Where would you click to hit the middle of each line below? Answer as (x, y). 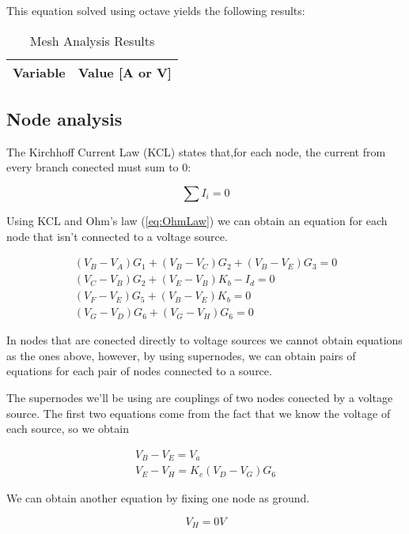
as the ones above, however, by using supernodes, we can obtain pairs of (181, 355)
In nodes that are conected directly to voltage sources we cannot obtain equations (204, 340)
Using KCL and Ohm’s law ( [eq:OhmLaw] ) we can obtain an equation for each (197, 220)
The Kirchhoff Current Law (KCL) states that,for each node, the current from (196, 151)
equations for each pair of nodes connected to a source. (139, 371)
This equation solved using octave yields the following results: (156, 10)
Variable (39, 72)
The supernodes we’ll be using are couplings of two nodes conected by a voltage (200, 398)
